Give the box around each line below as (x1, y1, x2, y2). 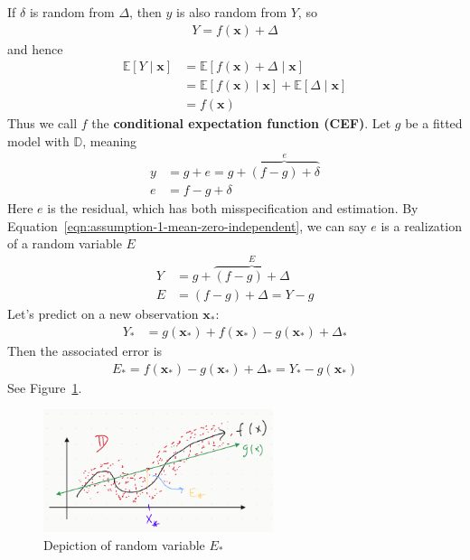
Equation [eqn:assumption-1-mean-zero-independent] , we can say (7, 216, 367, 235)
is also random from (176, 3, 287, 21)
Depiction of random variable (43, 535, 205, 554)
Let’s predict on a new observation (7, 304, 199, 323)
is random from (29, 3, 115, 21)
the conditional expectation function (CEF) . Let (91, 114, 391, 133)
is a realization (381, 216, 462, 235)
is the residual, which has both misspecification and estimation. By (47, 199, 418, 217)
